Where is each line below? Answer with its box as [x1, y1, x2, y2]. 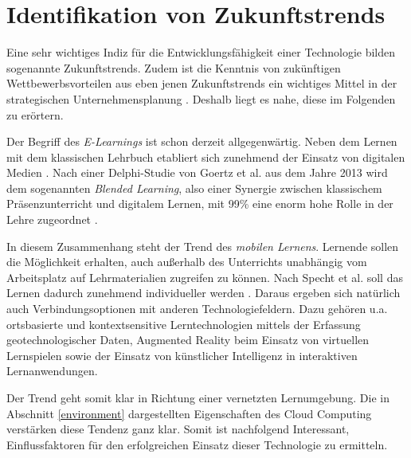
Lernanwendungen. [6, 362, 98, 379]
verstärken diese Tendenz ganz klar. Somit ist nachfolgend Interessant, [6, 421, 350, 437]
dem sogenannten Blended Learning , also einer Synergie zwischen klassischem [6, 179, 382, 196]
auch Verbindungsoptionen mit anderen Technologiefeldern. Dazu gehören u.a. [6, 300, 388, 317]
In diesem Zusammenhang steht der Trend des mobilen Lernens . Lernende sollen [6, 237, 399, 254]
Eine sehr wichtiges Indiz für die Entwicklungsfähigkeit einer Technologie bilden [6, 44, 396, 61]
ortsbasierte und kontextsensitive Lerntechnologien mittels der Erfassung [6, 315, 361, 332]
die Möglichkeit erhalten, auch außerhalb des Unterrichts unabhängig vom [6, 253, 367, 270]
